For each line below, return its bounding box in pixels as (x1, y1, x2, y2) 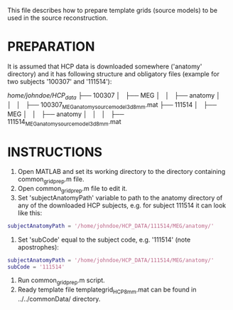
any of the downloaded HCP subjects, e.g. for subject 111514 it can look (17, 201, 227, 210)
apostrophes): (17, 242, 59, 252)
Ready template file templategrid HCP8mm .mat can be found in (17, 285, 197, 296)
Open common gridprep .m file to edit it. (17, 185, 128, 195)
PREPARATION (7, 38, 95, 55)
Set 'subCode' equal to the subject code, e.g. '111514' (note (17, 235, 191, 244)
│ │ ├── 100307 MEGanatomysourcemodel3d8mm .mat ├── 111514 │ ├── (7, 100, 217, 110)
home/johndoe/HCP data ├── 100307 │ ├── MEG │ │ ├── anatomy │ (7, 91, 221, 101)
